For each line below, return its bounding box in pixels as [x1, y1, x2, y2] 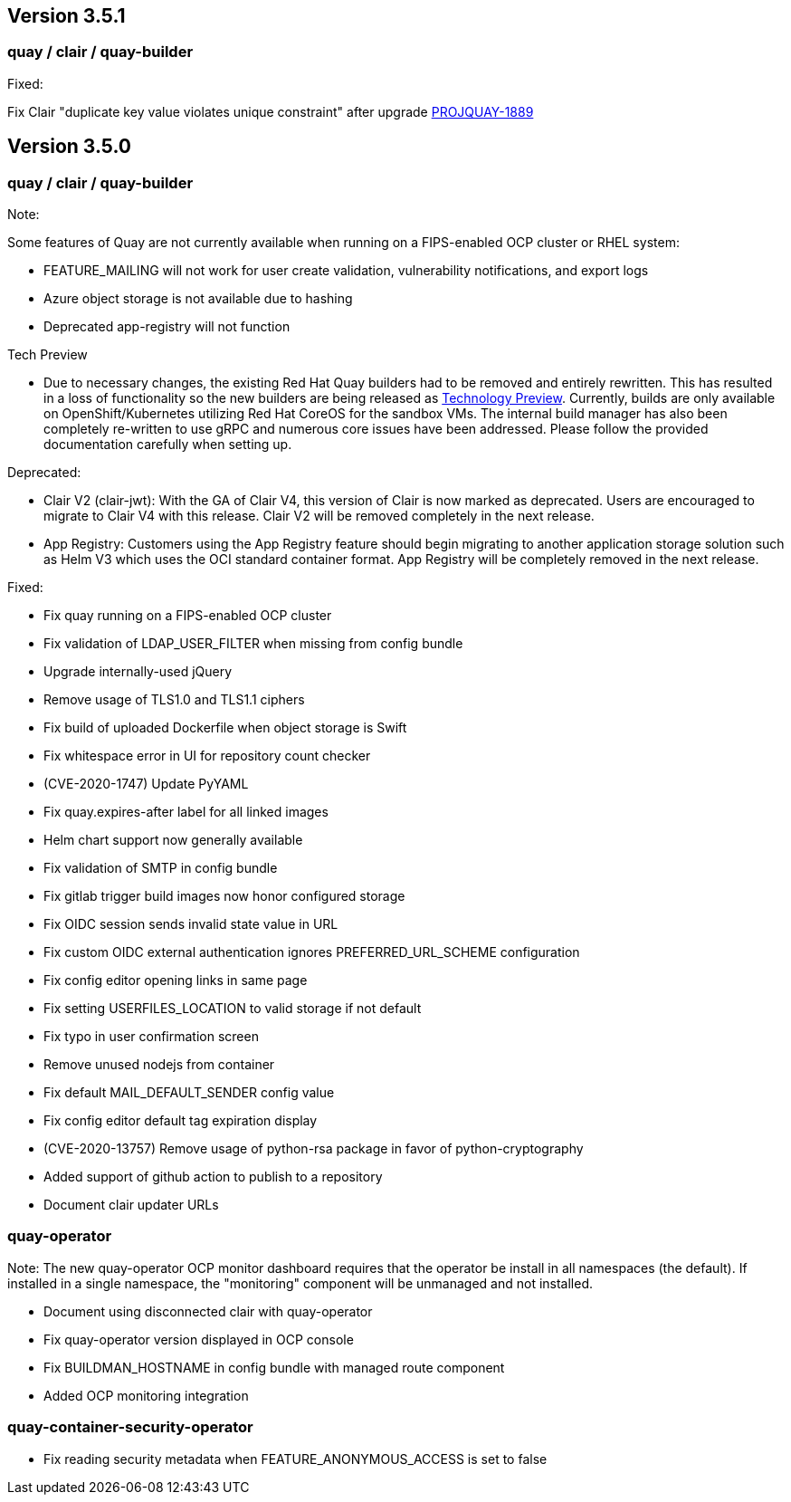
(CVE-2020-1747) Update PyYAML [43, 776, 249, 792]
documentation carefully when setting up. [43, 436, 292, 453]
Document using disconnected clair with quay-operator [43, 1303, 373, 1319]
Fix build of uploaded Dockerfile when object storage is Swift [43, 720, 407, 736]
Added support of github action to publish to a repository [43, 1169, 383, 1185]
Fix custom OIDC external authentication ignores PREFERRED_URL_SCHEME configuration [43, 944, 580, 961]
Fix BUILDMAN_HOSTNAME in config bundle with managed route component [43, 1359, 505, 1375]
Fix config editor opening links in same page [43, 972, 308, 989]
